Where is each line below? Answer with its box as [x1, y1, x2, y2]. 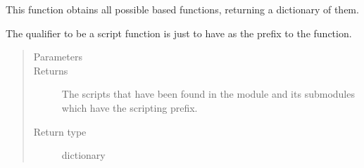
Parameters [33, 49, 82, 64]
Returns [33, 63, 68, 77]
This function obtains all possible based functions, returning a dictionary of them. [6, 2, 359, 16]
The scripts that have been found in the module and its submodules [61, 86, 355, 101]
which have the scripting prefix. [61, 100, 198, 115]
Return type [33, 124, 87, 138]
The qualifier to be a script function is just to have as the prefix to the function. [6, 25, 352, 40]
